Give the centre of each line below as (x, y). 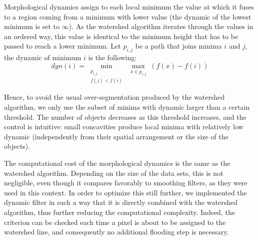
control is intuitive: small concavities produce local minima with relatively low (124, 127)
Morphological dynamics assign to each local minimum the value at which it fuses (129, 7)
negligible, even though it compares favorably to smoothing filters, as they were (126, 183)
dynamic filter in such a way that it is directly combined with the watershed (121, 202)
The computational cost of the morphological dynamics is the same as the (117, 163)
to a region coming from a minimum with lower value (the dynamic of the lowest (128, 16)
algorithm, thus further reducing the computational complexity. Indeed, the (119, 212)
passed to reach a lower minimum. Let (62, 46)
